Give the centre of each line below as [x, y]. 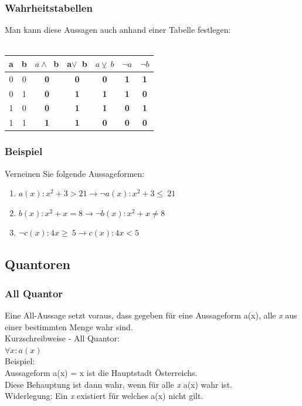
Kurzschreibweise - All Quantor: [62, 338]
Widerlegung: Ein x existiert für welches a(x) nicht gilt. [104, 396]
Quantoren [38, 264]
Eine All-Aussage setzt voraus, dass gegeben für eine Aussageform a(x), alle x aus [151, 315]
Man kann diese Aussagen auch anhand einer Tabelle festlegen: [118, 30]
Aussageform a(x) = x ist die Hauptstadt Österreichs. [101, 372]
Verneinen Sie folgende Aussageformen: [75, 173]
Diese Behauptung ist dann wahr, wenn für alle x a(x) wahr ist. [118, 384]
